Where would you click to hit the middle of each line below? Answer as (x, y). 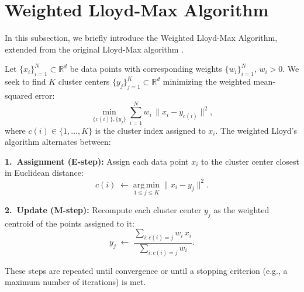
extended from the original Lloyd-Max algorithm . (94, 49)
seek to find (25, 81)
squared (19, 95)
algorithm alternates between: (58, 142)
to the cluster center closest (250, 161)
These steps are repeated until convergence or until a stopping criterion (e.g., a (146, 270)
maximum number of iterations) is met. (75, 282)
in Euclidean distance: (44, 173)
